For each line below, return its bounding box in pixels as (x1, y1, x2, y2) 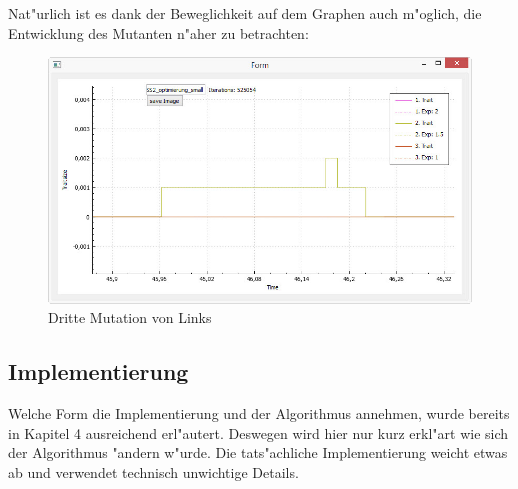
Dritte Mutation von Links (48, 307, 212, 328)
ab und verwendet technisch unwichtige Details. (8, 461, 299, 482)
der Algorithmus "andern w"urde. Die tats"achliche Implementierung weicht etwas (8, 442, 508, 463)
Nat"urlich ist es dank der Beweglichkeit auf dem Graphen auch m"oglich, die (8, 3, 482, 23)
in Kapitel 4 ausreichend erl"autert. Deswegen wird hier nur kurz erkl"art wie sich (8, 422, 509, 443)
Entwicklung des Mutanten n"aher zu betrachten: (8, 22, 309, 43)
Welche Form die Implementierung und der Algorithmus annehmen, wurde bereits (8, 402, 510, 423)
